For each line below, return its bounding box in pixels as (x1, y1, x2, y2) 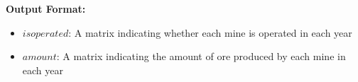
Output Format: (6, 1, 86, 16)
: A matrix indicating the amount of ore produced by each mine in (56, 49, 346, 64)
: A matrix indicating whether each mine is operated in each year (68, 25, 352, 40)
